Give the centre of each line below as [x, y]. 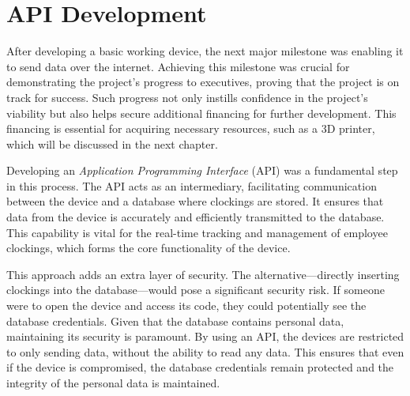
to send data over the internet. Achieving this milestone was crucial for [178, 66]
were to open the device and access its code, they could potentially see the [186, 305]
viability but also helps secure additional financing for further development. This [201, 113]
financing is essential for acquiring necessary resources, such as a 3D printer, [191, 128]
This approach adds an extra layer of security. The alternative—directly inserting [203, 274]
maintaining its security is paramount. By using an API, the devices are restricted [205, 336]
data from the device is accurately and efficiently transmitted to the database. [196, 217]
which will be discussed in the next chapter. [112, 143]
